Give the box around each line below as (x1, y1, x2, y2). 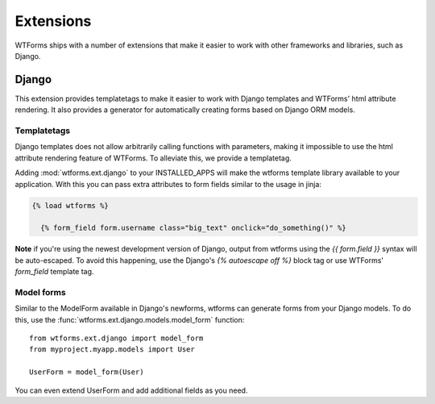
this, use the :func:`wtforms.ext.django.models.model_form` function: (14, 314, 245, 324)
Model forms (14, 286, 66, 298)
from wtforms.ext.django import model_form (29, 334, 204, 343)
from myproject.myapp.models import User (29, 345, 195, 354)
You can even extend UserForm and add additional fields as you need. (14, 385, 248, 395)
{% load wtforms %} (31, 201, 109, 210)
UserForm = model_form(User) (29, 368, 144, 377)
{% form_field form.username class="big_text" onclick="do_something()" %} (40, 223, 346, 233)
